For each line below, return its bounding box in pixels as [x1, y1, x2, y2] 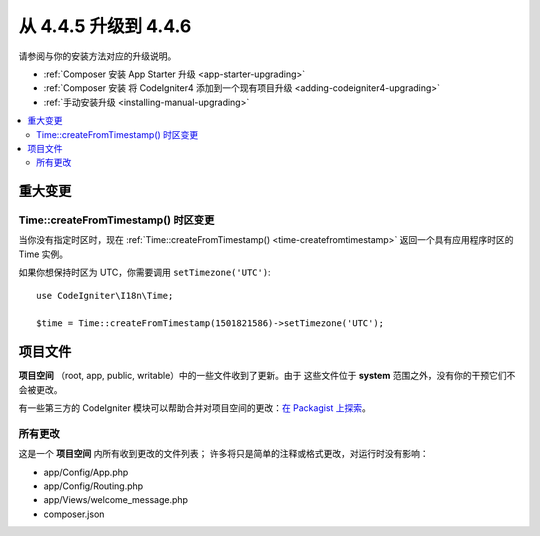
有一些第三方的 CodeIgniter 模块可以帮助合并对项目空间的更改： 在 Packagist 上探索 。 [18, 402, 372, 414]
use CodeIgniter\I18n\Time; [36, 290, 174, 301]
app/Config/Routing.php [43, 480, 144, 492]
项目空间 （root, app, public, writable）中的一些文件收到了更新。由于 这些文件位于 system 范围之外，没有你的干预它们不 [18, 370, 516, 382]
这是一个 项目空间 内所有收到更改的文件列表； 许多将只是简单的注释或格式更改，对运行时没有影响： [18, 448, 429, 460]
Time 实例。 [18, 248, 69, 260]
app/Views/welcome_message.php [43, 494, 189, 506]
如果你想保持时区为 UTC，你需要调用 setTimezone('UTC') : [18, 266, 271, 279]
